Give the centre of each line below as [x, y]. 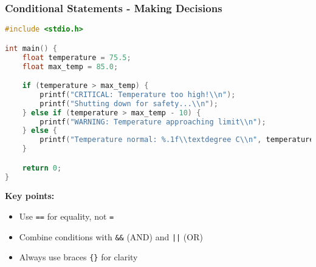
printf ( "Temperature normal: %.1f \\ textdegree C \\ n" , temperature [177, 140]
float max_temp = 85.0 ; [70, 66]
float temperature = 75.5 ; [77, 57]
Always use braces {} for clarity [78, 257]
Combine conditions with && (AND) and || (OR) [111, 236]
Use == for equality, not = [67, 216]
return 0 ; [42, 168]
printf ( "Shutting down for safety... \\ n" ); [129, 103]
